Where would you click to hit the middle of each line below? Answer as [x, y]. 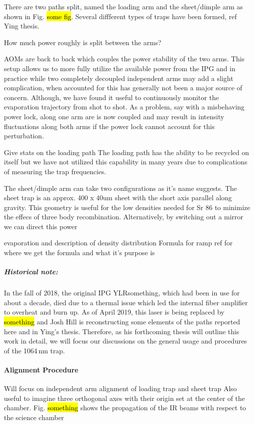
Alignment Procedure [41, 369]
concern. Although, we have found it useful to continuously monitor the [112, 97]
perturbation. [24, 136]
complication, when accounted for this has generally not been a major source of [123, 88]
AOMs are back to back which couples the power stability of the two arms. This [124, 59]
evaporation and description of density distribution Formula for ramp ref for [118, 243]
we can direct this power [41, 226]
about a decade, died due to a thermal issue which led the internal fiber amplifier [126, 302]
